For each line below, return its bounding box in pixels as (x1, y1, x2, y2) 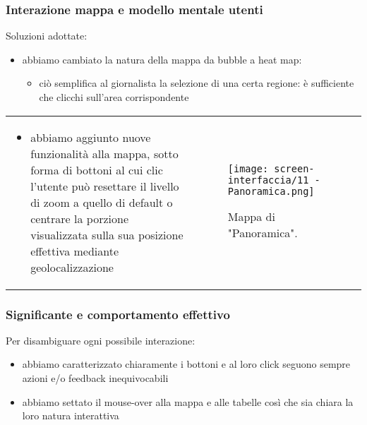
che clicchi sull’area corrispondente (39, 90, 189, 104)
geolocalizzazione (30, 258, 114, 275)
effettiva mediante (30, 242, 119, 259)
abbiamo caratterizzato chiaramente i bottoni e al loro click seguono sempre (22, 357, 351, 371)
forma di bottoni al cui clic (30, 161, 163, 178)
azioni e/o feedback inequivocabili (22, 371, 169, 385)
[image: (227, 163, 269, 175)
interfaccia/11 (227, 174, 309, 186)
